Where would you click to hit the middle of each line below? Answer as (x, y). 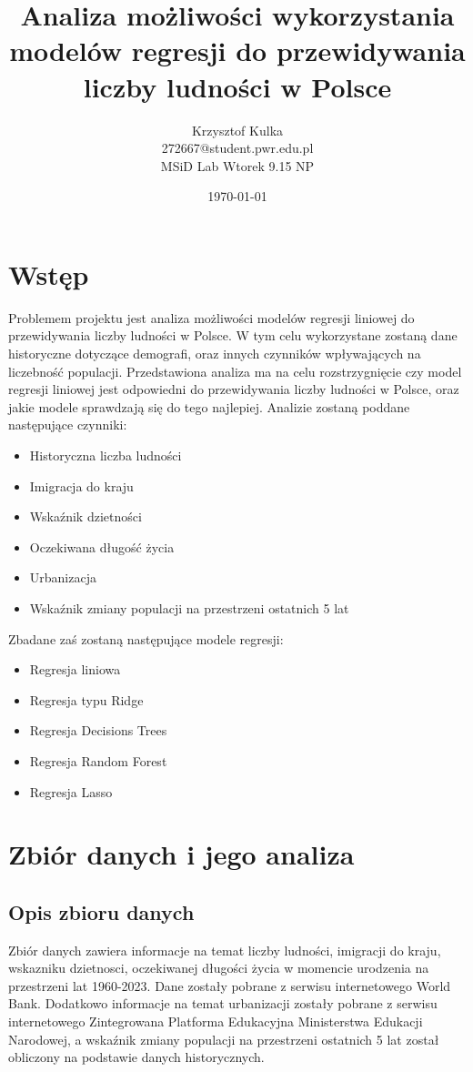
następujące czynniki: (68, 425)
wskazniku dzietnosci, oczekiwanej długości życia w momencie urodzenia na (219, 968)
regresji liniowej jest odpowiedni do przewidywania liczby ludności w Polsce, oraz (234, 389)
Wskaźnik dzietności (86, 516)
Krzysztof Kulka (237, 130)
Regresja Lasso (71, 791)
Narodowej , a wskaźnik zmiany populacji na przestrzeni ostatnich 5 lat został (224, 1039)
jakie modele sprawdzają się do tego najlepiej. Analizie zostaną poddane (209, 406)
